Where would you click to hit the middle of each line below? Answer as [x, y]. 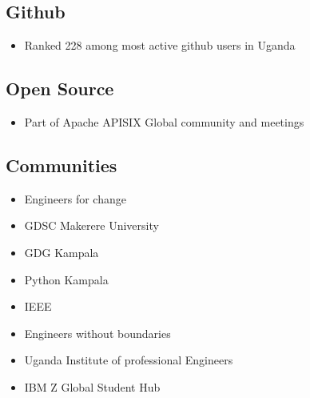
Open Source [60, 88]
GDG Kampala [62, 252]
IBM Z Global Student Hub [92, 386]
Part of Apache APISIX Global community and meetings [164, 122]
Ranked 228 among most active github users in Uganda [160, 45]
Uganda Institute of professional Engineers [129, 360]
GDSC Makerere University [91, 225]
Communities [62, 165]
